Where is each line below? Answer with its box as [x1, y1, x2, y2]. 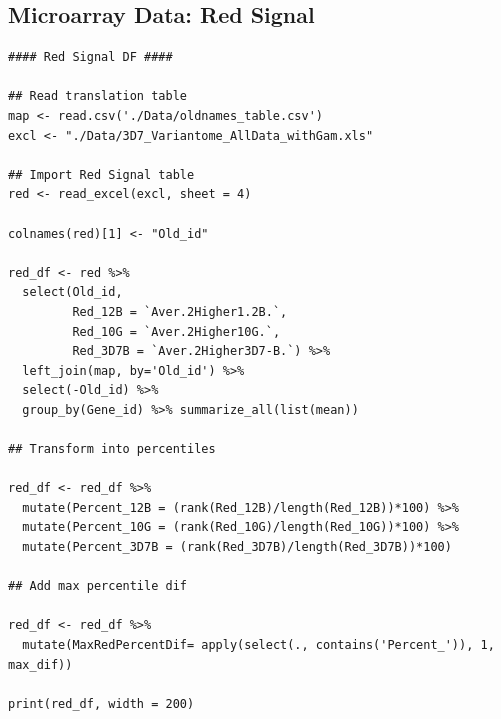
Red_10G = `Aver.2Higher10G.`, [72, 324, 281, 339]
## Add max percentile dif [8, 579, 187, 594]
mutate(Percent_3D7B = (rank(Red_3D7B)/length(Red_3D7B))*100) [22, 540, 452, 555]
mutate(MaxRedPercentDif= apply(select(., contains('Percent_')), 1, [22, 638, 495, 653]
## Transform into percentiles [8, 442, 216, 457]
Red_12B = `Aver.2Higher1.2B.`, [72, 304, 288, 319]
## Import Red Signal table [8, 167, 195, 182]
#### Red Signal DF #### [8, 50, 173, 65]
